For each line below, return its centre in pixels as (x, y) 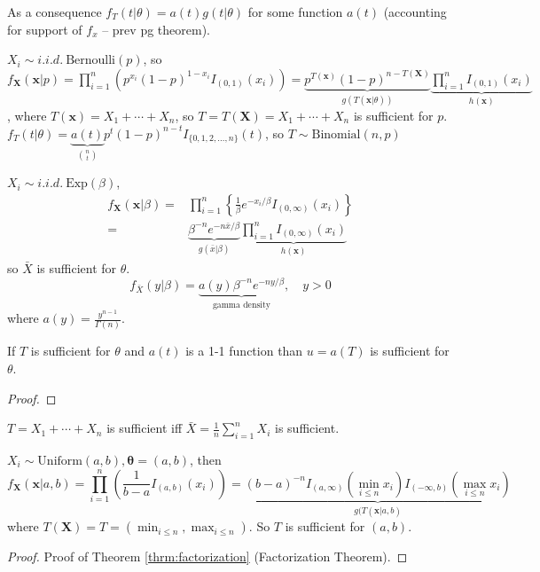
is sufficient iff (145, 428)
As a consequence (55, 12)
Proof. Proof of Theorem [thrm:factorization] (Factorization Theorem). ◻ (207, 556)
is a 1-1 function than (244, 351)
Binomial (336, 134)
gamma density (241, 305)
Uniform (60, 462)
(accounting (415, 12)
